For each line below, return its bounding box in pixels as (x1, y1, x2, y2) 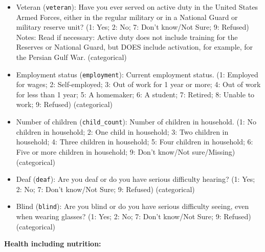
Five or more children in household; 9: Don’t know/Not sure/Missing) (16, 146, 235, 157)
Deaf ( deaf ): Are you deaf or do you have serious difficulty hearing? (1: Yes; (16, 174, 255, 184)
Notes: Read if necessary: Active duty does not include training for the (16, 31, 238, 42)
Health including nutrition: (4, 238, 101, 249)
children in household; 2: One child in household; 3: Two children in (16, 126, 229, 137)
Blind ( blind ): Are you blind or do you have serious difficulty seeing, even (16, 201, 249, 212)
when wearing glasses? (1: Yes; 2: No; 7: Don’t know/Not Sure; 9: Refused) (16, 211, 251, 221)
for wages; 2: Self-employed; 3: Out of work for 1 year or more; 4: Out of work (16, 79, 261, 90)
